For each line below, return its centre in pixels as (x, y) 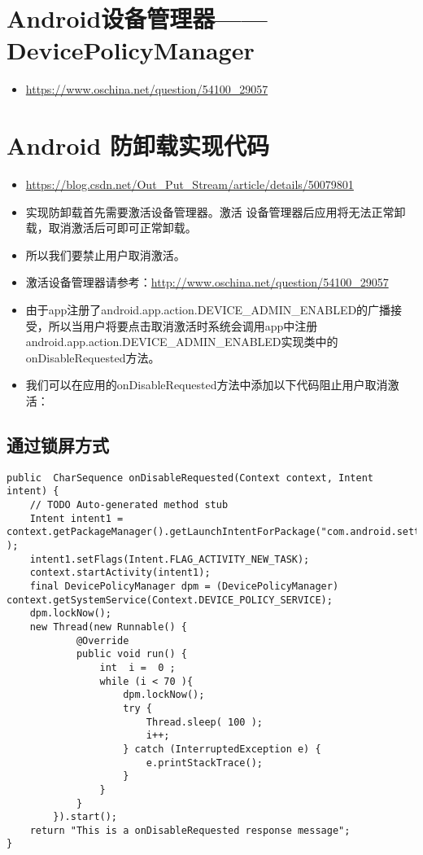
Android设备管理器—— (137, 18)
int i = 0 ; (137, 667)
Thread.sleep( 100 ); (204, 722)
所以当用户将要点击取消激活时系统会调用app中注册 (183, 325)
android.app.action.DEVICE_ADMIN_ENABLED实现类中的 (182, 342)
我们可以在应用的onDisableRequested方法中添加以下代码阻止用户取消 (207, 385)
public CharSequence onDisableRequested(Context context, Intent (190, 478)
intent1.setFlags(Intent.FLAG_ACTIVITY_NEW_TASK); (170, 559)
